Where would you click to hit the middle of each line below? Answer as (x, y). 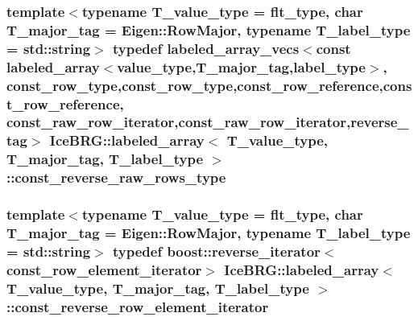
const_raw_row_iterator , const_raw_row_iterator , (179, 122)
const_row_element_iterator (104, 269)
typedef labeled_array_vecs (206, 48)
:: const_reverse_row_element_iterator (138, 306)
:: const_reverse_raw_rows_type (116, 177)
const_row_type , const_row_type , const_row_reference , (195, 85)
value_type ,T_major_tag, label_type (241, 66)
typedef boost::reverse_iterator (216, 251)
